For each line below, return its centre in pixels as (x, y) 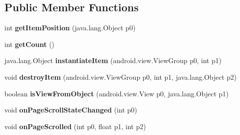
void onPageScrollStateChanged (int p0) (71, 110)
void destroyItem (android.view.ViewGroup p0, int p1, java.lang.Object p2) (120, 77)
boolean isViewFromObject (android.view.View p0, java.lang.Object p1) (117, 93)
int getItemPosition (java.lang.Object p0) (70, 28)
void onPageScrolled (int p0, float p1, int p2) (75, 126)
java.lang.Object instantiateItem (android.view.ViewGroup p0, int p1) (113, 60)
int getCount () (30, 44)
